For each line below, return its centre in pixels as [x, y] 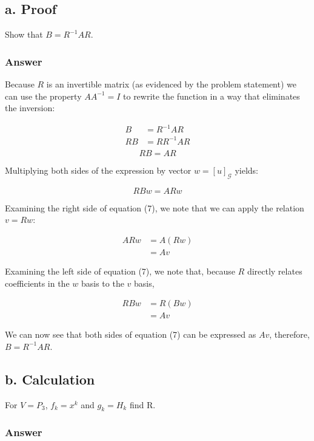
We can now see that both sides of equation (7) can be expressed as [131, 334]
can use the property [43, 96]
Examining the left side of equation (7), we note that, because [120, 271]
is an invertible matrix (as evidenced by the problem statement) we [171, 84]
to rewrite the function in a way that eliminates [212, 96]
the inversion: [30, 108]
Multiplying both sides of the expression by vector [98, 170]
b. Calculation [50, 379]
